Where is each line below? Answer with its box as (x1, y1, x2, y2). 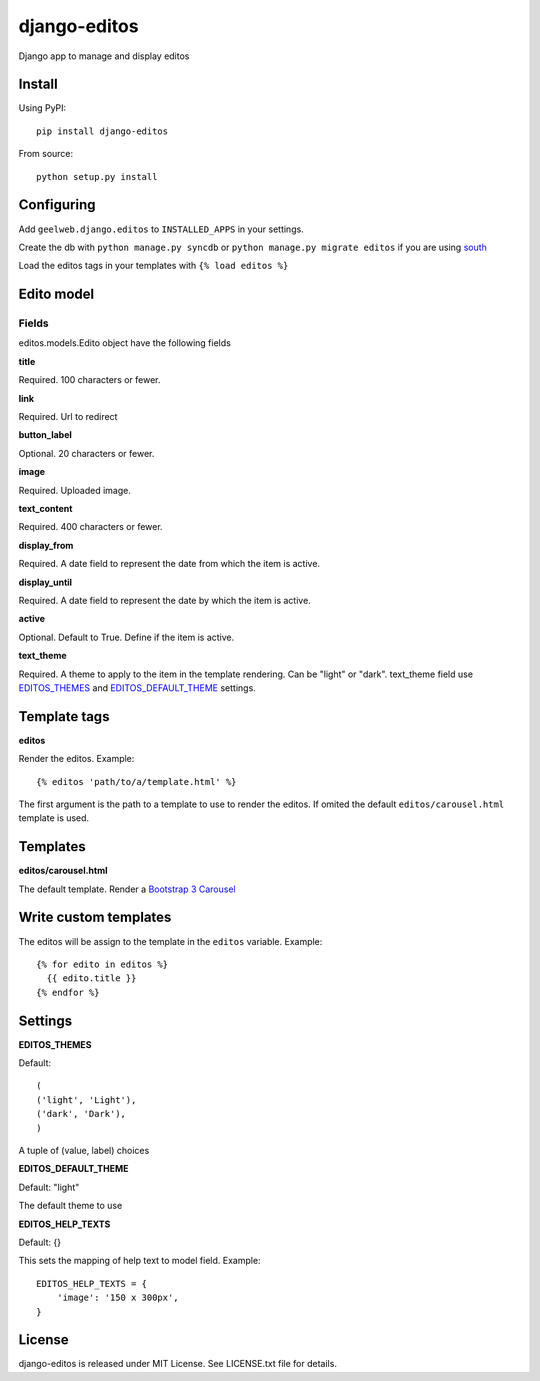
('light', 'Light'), (36, 1094, 137, 1105)
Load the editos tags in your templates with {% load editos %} (18, 260, 289, 272)
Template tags (18, 708, 110, 725)
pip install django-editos (36, 125, 169, 137)
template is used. (18, 812, 90, 824)
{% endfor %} (36, 986, 100, 998)
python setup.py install (36, 171, 158, 182)
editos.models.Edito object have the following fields (18, 337, 232, 349)
